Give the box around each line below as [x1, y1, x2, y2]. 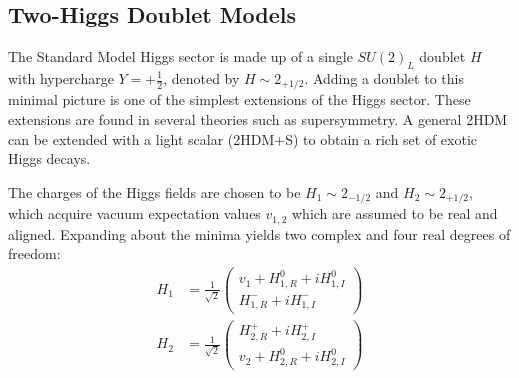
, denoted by [163, 68, 240, 88]
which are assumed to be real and [291, 203, 498, 224]
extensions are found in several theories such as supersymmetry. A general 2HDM [8, 109, 508, 130]
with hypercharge [8, 68, 114, 88]
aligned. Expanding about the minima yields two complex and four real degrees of [8, 223, 511, 244]
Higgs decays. [8, 148, 91, 169]
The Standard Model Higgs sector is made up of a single [8, 46, 353, 67]
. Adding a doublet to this [304, 68, 464, 88]
